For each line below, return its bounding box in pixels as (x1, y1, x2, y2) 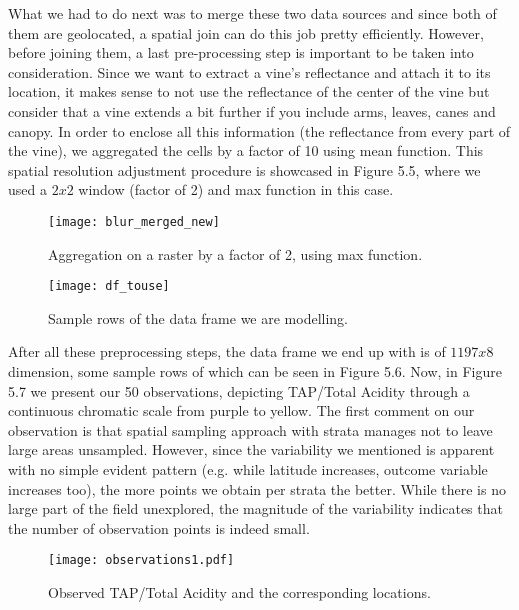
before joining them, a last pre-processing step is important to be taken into (8, 42, 474, 63)
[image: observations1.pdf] (48, 553, 235, 568)
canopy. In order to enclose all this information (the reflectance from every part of (8, 120, 511, 141)
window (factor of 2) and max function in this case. (78, 179, 394, 200)
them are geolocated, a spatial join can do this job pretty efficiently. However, (8, 22, 484, 43)
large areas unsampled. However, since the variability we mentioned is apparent (8, 439, 495, 460)
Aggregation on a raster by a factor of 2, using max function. (48, 243, 423, 264)
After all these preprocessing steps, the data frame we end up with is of (8, 341, 446, 362)
